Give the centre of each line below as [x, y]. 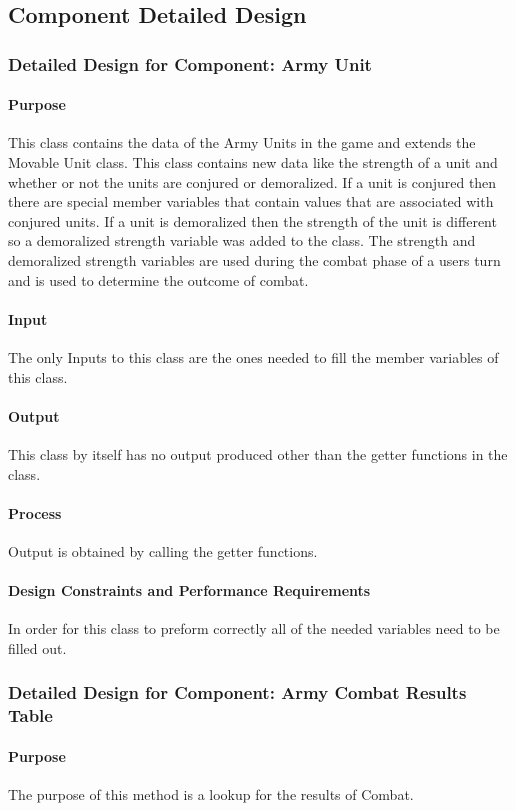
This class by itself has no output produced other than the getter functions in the [258, 453]
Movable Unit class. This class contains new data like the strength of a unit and [253, 162]
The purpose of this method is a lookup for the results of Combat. [211, 794]
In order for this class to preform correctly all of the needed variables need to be [254, 628]
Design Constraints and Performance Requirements [189, 590]
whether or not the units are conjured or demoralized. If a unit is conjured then [252, 181]
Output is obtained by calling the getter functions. [163, 550]
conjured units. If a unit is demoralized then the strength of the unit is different [252, 220]
